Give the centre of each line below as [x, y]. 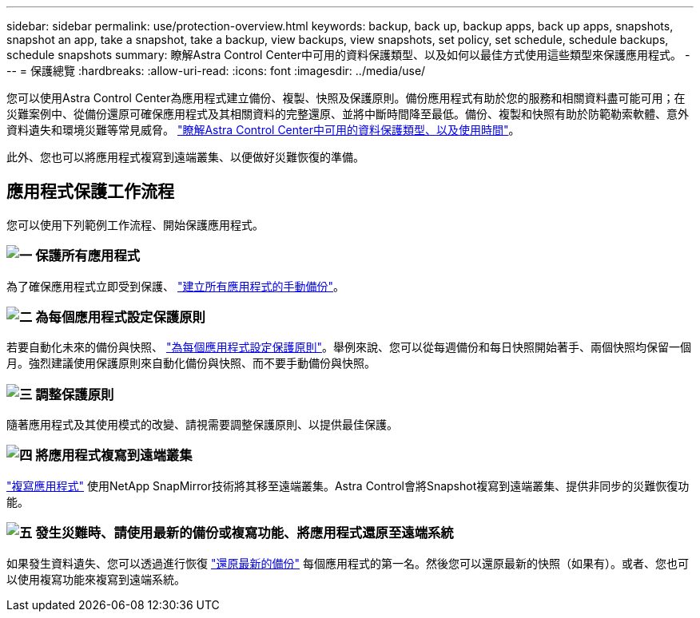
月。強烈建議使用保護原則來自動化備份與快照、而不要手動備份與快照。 [191, 363]
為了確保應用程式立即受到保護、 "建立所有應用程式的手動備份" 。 [175, 286]
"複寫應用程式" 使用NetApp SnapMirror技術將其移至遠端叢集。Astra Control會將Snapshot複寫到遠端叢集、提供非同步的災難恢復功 [348, 485]
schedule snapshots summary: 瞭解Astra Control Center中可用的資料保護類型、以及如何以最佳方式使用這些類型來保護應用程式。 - [348, 55]
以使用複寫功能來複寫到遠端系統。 [96, 579]
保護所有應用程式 [88, 256]
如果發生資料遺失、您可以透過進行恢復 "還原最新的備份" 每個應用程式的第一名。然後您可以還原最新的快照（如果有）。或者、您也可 [348, 563]
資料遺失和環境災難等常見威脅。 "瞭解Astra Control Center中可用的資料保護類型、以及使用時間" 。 [263, 130]
